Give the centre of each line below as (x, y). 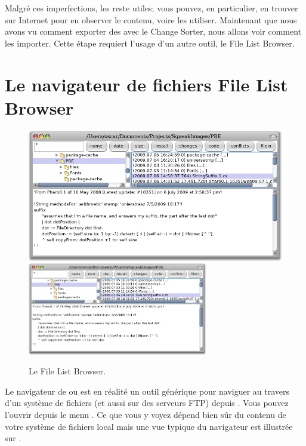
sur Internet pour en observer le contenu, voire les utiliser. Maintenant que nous (151, 19)
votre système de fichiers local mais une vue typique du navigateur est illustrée (149, 426)
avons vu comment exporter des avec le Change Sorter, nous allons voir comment (153, 31)
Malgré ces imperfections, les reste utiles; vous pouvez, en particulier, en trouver (152, 8)
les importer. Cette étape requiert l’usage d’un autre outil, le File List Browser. (150, 43)
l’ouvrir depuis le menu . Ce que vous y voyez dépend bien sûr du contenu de (146, 414)
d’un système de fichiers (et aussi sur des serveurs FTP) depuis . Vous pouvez (147, 403)
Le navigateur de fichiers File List (146, 84)
